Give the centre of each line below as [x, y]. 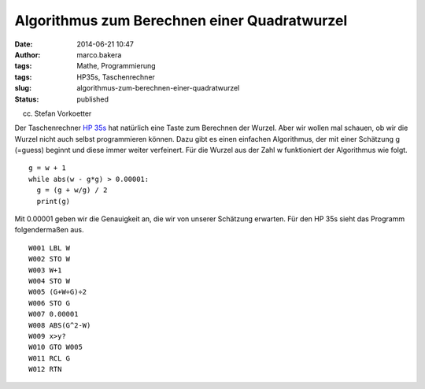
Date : [24, 44]
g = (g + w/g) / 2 [72, 190]
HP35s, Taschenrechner [116, 77]
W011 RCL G [50, 358]
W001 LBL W [50, 248]
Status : [27, 99]
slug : [23, 88]
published [93, 99]
